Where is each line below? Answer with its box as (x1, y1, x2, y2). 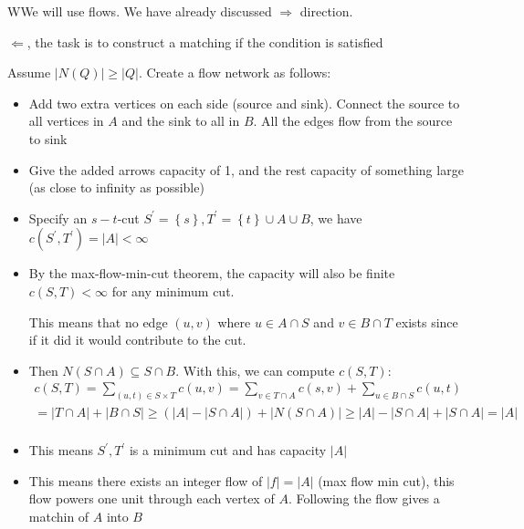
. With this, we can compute (175, 360, 335, 379)
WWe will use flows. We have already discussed (7, 2, 272, 20)
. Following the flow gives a (288, 489, 440, 508)
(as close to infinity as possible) (28, 178, 204, 197)
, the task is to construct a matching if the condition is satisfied (26, 32, 383, 51)
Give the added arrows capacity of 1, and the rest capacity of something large (28, 160, 464, 179)
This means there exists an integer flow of (28, 471, 263, 490)
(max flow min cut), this (318, 471, 455, 490)
